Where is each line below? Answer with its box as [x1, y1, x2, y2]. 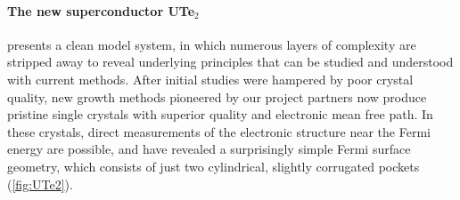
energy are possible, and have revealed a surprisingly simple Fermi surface [7, 140, 411, 158]
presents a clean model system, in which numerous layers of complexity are [7, 35, 416, 53]
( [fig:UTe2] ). [7, 174, 73, 193]
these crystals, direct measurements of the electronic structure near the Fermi [7, 122, 431, 140]
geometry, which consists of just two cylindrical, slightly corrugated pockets [7, 156, 420, 175]
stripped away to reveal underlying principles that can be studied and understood [7, 52, 454, 71]
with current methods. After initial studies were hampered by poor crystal [7, 69, 414, 88]
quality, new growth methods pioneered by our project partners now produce [7, 87, 427, 106]
